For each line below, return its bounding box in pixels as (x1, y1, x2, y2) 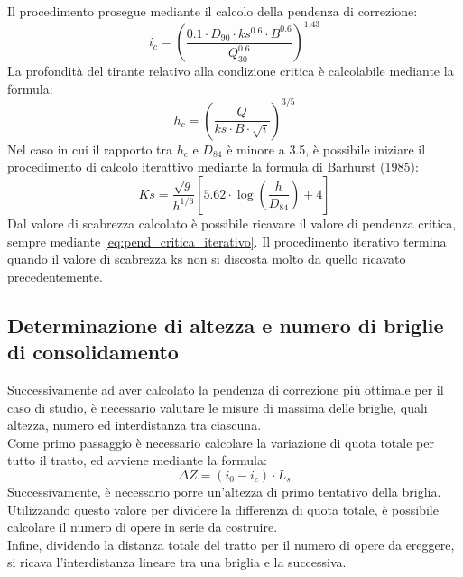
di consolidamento (7, 338, 179, 366)
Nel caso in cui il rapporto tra (7, 139, 172, 158)
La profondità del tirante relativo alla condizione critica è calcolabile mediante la (7, 61, 454, 80)
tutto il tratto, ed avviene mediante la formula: (7, 451, 267, 470)
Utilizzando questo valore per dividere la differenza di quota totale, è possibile (7, 499, 439, 518)
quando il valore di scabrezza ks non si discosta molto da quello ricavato (7, 249, 406, 268)
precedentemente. (7, 266, 103, 285)
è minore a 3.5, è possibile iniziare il (227, 139, 426, 158)
